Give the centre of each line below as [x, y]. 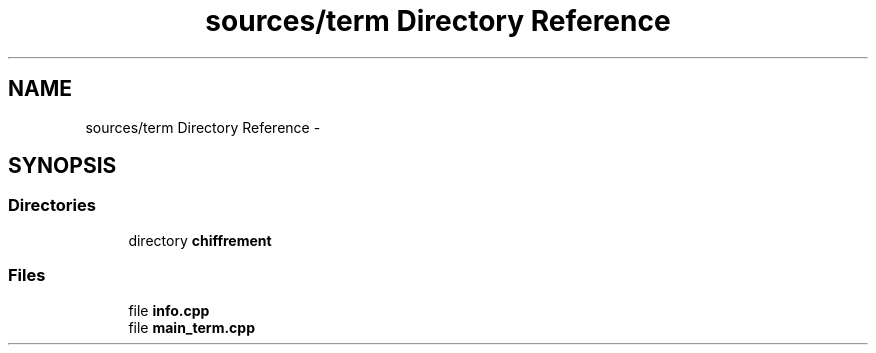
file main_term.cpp [192, 327]
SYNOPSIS [62, 166]
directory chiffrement [200, 240]
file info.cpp [169, 310]
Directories [52, 205]
